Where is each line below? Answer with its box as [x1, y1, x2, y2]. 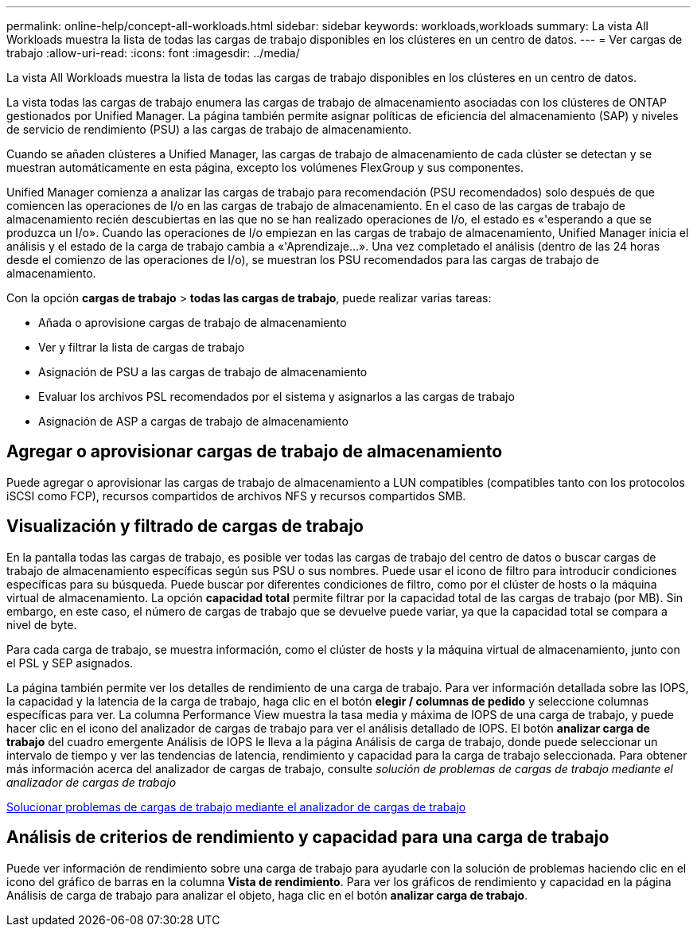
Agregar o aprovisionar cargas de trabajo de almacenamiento [6, 441, 503, 462]
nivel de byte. [6, 617, 77, 632]
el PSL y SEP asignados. [6, 655, 134, 670]
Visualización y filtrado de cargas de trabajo [6, 516, 364, 537]
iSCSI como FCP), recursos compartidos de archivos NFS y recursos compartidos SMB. [6, 488, 466, 503]
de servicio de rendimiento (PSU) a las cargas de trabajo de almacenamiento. [6, 122, 412, 136]
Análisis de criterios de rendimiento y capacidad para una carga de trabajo [6, 827, 609, 848]
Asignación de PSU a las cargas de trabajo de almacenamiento [38, 365, 368, 379]
